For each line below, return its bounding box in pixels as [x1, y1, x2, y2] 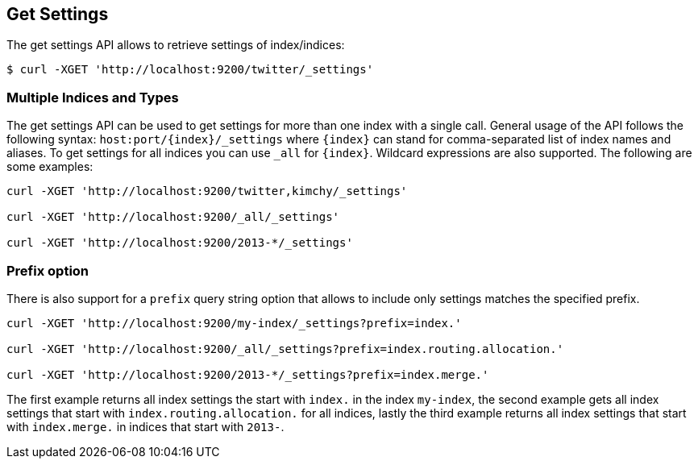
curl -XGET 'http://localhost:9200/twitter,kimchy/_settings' [6, 185, 408, 198]
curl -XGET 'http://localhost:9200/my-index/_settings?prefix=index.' [6, 316, 462, 330]
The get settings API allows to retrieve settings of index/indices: [6, 38, 345, 52]
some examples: [6, 160, 93, 174]
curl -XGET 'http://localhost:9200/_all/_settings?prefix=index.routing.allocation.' [6, 342, 564, 355]
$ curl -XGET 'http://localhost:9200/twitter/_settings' [6, 63, 374, 77]
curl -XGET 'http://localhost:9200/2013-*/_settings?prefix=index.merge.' [6, 367, 489, 381]
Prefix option [6, 262, 89, 279]
